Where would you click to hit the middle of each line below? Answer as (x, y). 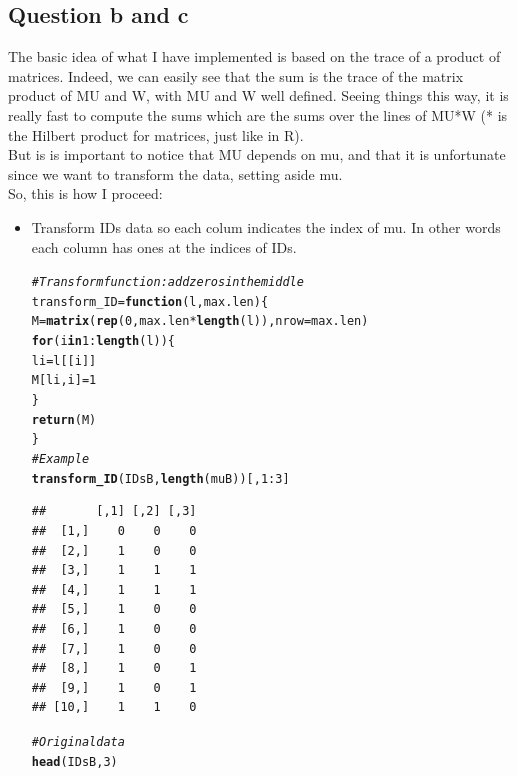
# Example (60, 459)
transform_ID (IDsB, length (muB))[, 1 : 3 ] (160, 478)
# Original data (78, 741)
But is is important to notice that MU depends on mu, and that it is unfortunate (257, 154)
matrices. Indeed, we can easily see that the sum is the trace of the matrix (236, 75)
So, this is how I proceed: (85, 193)
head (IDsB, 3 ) (74, 761)
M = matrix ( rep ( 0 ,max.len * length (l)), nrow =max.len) (200, 321)
